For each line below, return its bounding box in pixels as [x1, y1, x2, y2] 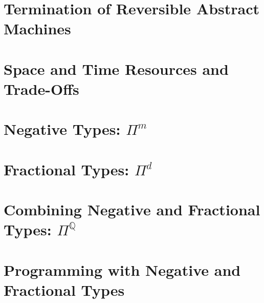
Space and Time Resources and [4, 58, 229, 79]
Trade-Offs [4, 78, 79, 99]
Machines [4, 18, 71, 39]
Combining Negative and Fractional [4, 199, 260, 220]
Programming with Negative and [4, 259, 241, 280]
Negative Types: [4, 118, 121, 139]
